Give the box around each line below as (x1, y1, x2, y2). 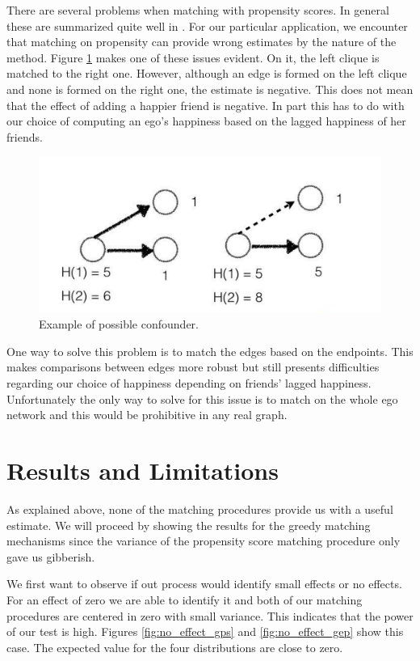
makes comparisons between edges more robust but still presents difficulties (6, 358, 380, 375)
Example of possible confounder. (39, 316, 199, 333)
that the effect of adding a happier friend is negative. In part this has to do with (6, 96, 405, 113)
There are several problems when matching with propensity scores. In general (6, 2, 389, 18)
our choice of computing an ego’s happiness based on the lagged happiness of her (6, 112, 406, 129)
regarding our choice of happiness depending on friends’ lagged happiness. (6, 375, 372, 392)
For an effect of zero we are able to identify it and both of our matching (6, 591, 363, 608)
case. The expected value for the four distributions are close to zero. (6, 638, 343, 655)
